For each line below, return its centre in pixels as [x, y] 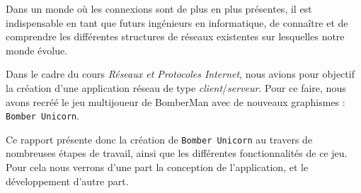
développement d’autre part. [67, 181]
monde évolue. [37, 50]
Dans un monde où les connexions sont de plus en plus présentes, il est [159, 8]
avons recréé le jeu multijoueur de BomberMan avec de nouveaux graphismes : [176, 101]
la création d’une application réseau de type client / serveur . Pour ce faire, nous [176, 87]
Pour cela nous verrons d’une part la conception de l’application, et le [157, 167]
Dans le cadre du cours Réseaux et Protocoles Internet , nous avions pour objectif [180, 74]
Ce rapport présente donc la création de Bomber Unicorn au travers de [159, 139]
